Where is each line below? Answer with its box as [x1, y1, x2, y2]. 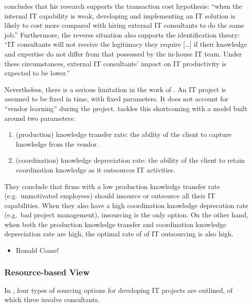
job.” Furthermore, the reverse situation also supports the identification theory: [4, 29, 240, 39]
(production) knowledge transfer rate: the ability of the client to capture [16, 129, 232, 139]
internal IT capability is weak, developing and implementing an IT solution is [4, 10, 235, 20]
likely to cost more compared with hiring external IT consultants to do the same [4, 20, 244, 30]
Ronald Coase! [16, 245, 59, 255]
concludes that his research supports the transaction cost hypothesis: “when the [4, 1, 242, 11]
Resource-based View [4, 266, 90, 278]
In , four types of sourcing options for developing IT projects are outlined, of [4, 285, 233, 295]
